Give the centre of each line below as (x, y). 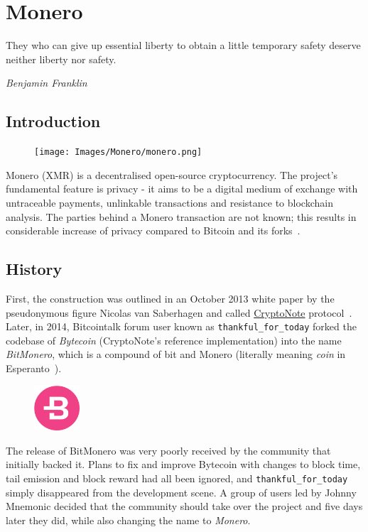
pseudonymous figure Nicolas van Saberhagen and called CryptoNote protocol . (179, 312)
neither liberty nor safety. (61, 59)
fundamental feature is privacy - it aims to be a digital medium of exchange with (182, 189)
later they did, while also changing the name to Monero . (128, 520)
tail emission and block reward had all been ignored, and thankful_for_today (177, 478)
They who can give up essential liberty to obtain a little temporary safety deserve (183, 45)
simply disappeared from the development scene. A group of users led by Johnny (181, 492)
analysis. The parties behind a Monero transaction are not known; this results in (181, 216)
